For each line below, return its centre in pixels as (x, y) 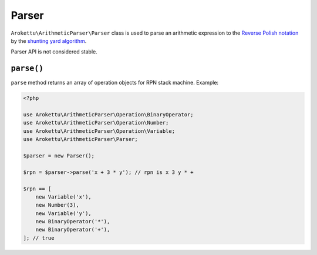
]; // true (39, 238)
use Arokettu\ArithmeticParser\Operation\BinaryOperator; (108, 115)
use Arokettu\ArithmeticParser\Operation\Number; (96, 123)
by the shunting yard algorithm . (49, 41)
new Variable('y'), (64, 213)
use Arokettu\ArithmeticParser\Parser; (80, 139)
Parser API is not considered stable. (54, 52)
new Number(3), (57, 205)
